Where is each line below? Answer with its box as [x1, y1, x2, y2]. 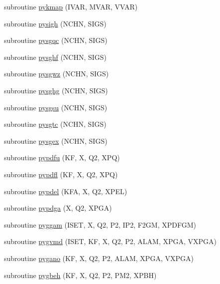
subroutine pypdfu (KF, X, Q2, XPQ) [4, 152, 120, 163]
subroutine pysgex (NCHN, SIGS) [4, 135, 108, 146]
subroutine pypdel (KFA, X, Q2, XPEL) [4, 186, 127, 196]
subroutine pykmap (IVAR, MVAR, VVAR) [4, 1, 138, 11]
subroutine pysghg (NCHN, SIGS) [4, 85, 108, 95]
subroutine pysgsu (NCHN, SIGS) [4, 102, 108, 112]
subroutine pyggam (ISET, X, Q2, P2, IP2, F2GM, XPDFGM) [4, 219, 196, 230]
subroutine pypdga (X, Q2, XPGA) [4, 203, 112, 213]
